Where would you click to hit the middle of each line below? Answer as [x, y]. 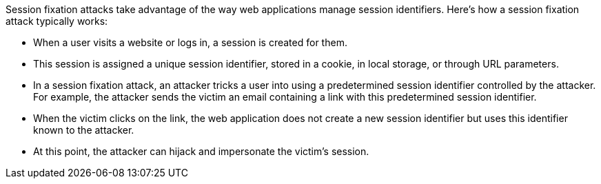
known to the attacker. [84, 130]
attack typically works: [57, 21]
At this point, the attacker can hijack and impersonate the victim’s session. [201, 151]
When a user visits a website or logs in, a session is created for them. [190, 42]
